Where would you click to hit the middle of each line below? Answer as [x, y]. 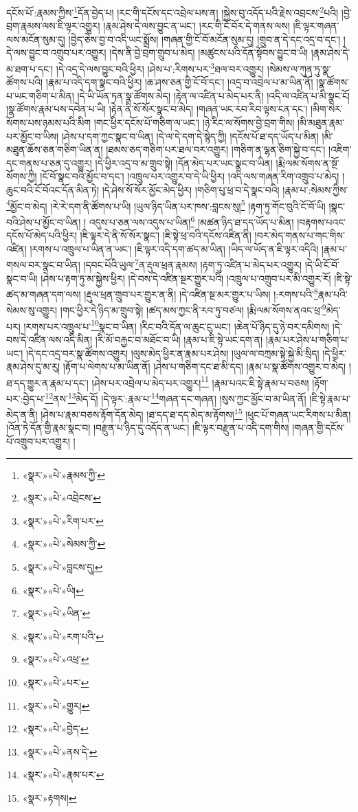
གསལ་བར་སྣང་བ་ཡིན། [43, 264]
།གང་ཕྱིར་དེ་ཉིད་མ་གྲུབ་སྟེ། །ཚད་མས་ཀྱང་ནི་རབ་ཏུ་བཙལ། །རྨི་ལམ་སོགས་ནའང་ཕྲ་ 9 [193, 309]
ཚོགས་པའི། [25, 82]
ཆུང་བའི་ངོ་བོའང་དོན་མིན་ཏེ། [53, 190]
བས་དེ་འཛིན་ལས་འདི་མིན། [49, 339]
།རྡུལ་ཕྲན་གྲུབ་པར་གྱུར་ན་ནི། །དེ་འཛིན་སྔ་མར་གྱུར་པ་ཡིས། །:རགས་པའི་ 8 [201, 293]
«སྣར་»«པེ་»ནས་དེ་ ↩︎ [60, 751]
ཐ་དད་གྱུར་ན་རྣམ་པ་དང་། [47, 382]
